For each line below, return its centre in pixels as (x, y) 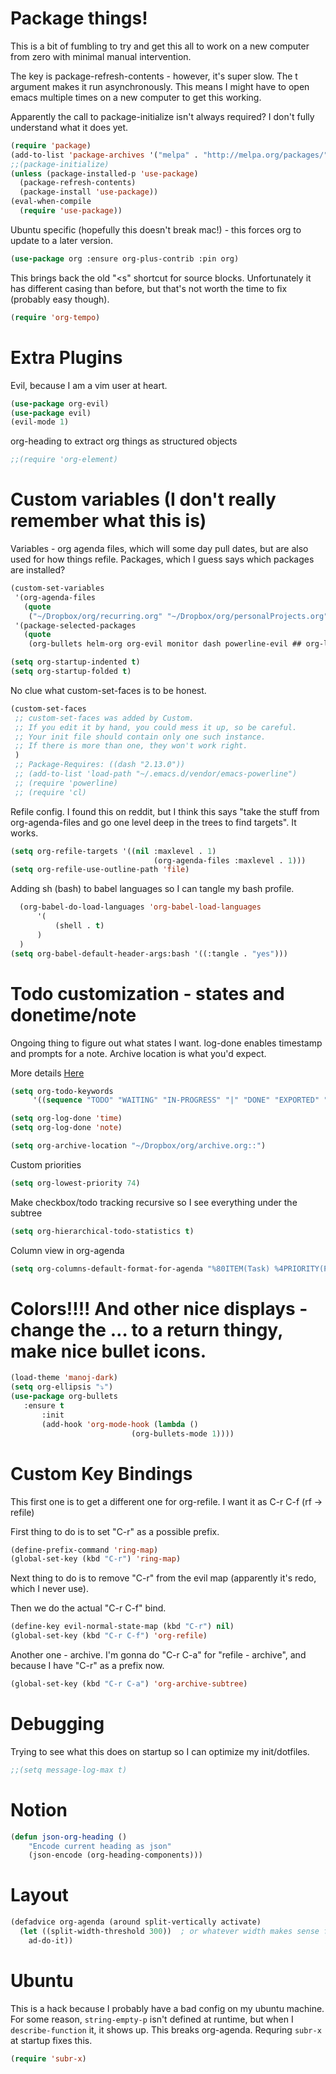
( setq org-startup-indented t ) (75, 662)
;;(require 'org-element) (64, 460)
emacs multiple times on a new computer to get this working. (136, 97)
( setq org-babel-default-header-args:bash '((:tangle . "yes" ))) (149, 953)
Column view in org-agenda (67, 1250)
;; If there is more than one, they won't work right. (131, 746)
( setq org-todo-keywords (62, 1091)
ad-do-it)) (51, 1940)
